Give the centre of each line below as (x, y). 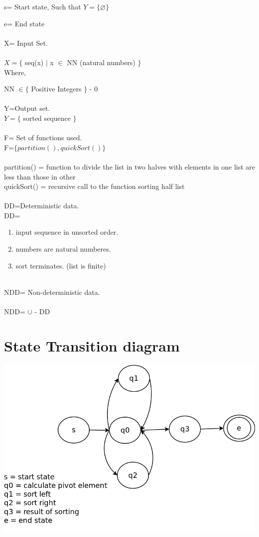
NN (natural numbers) (101, 62)
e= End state (24, 23)
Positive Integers (56, 89)
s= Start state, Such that (43, 6)
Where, (15, 72)
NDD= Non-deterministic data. (52, 292)
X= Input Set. (26, 43)
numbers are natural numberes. (63, 249)
